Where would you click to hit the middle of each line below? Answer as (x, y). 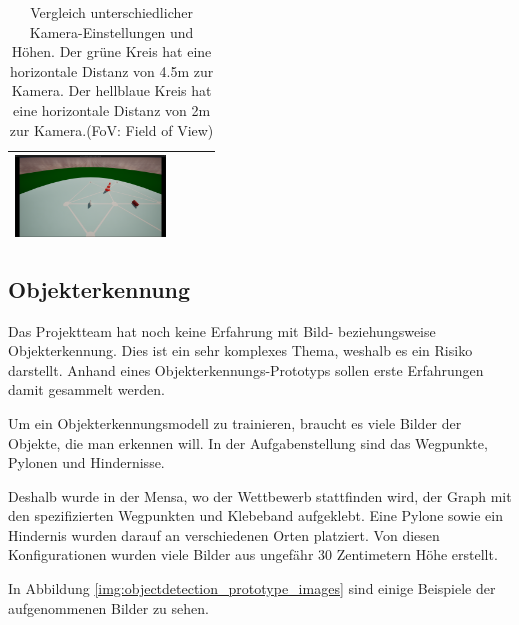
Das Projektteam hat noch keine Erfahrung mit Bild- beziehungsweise (222, 330)
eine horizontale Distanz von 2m (112, 109)
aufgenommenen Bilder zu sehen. (108, 607)
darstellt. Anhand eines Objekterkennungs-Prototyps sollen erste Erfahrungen (246, 369)
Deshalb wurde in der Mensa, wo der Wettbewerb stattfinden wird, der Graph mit (260, 495)
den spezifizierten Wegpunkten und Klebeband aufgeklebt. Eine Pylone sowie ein (255, 515)
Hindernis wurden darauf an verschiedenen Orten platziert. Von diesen (224, 534)
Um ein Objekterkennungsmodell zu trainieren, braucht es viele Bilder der (235, 422)
